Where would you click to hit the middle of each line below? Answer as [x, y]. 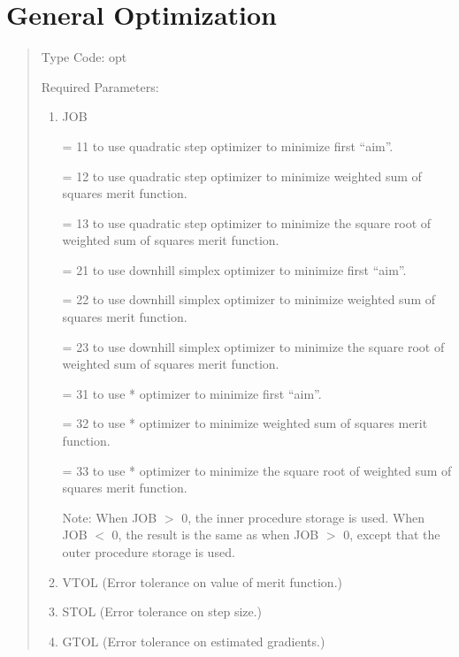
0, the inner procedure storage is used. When [303, 517]
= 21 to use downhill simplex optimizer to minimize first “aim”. [234, 269]
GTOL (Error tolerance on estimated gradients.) [194, 641]
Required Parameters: [100, 86]
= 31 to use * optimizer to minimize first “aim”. [192, 393]
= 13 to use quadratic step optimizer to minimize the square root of [247, 222]
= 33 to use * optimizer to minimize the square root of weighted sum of [257, 470]
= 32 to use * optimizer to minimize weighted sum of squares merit [245, 423]
